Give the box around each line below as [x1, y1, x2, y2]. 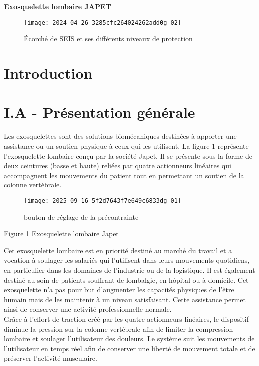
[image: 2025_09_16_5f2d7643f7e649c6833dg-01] [24, 197, 181, 204]
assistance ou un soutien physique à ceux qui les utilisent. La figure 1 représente [4, 140, 249, 151]
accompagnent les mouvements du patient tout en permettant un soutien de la [4, 170, 244, 180]
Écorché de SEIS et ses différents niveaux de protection [24, 33, 193, 44]
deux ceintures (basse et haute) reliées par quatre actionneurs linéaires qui [4, 160, 231, 171]
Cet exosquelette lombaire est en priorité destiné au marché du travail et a [4, 245, 232, 255]
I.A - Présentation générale [4, 102, 195, 122]
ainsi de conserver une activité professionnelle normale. [4, 304, 172, 314]
